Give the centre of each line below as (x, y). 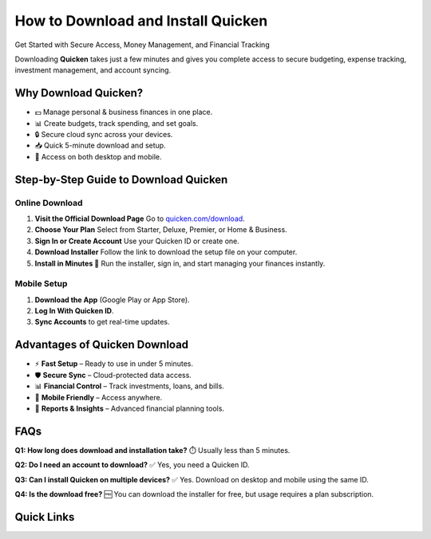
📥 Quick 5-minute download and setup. (101, 146)
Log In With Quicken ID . (75, 311)
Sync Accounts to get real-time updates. (103, 322)
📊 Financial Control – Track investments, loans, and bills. (130, 386)
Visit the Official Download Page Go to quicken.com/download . (140, 218)
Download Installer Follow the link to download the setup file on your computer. (166, 252)
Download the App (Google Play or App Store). (113, 300)
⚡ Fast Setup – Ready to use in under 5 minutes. (114, 364)
